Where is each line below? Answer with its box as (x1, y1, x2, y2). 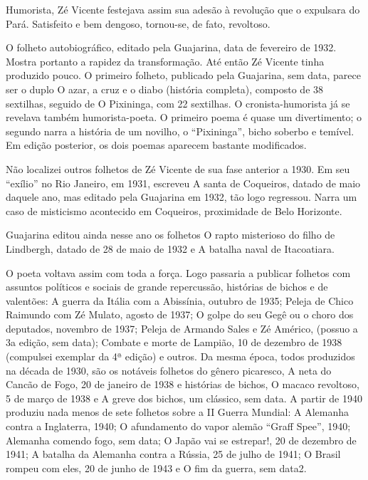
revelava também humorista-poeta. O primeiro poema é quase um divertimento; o (6, 110, 362, 125)
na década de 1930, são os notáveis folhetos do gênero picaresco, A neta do (6, 362, 332, 377)
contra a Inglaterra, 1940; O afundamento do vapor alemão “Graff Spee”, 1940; (6, 419, 351, 434)
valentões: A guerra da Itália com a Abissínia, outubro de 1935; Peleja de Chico (6, 293, 354, 308)
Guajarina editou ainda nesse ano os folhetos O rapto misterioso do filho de (6, 227, 335, 242)
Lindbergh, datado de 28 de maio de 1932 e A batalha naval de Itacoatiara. (6, 241, 335, 256)
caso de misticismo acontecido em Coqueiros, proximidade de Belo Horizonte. (6, 203, 342, 218)
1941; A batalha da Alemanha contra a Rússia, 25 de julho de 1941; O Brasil (6, 447, 341, 461)
